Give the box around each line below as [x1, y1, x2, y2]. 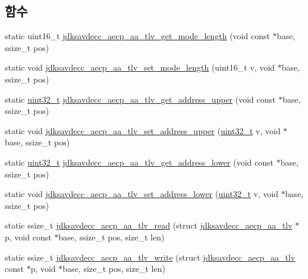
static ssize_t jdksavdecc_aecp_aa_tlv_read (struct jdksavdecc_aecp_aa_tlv [5, 219, 293, 232]
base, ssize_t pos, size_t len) [58, 230, 165, 243]
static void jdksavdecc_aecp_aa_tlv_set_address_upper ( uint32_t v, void [5, 124, 281, 137]
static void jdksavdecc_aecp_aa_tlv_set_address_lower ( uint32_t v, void [5, 188, 279, 200]
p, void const [5, 230, 52, 243]
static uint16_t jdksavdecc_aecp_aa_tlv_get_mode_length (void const [5, 30, 270, 42]
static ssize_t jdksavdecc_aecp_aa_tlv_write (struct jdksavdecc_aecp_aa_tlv [5, 251, 296, 263]
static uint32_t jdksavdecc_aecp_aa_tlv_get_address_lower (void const [5, 156, 274, 168]
